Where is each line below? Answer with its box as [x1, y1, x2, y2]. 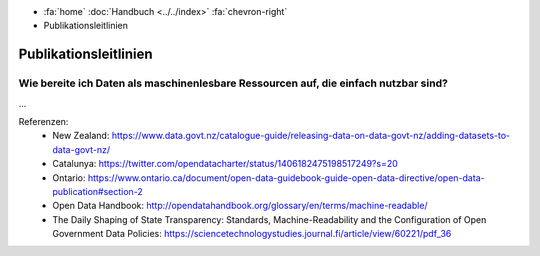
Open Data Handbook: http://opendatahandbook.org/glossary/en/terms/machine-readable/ [52, 200, 429, 212]
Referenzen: [18, 115, 69, 127]
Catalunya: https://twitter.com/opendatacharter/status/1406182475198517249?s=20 [52, 158, 399, 170]
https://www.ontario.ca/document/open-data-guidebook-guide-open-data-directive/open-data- [87, 171, 485, 184]
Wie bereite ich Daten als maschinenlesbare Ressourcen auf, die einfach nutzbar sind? [18, 76, 449, 90]
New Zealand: [52, 130, 110, 142]
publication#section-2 [52, 185, 144, 197]
